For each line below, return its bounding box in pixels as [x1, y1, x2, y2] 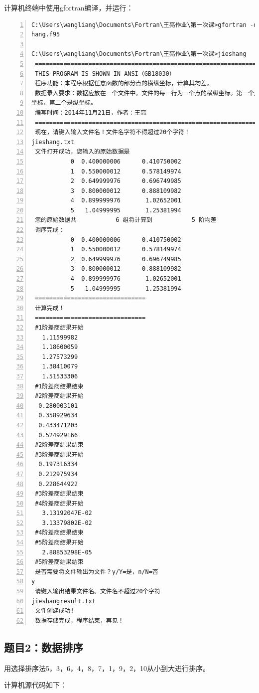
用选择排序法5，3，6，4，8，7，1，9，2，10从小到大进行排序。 [4, 663, 210, 673]
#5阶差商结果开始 [35, 539, 84, 546]
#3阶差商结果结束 [35, 490, 84, 498]
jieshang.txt [31, 138, 74, 146]
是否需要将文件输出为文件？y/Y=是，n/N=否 [35, 568, 158, 575]
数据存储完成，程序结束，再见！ [35, 617, 124, 624]
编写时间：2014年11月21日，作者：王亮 [35, 109, 146, 116]
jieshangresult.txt [31, 597, 96, 605]
